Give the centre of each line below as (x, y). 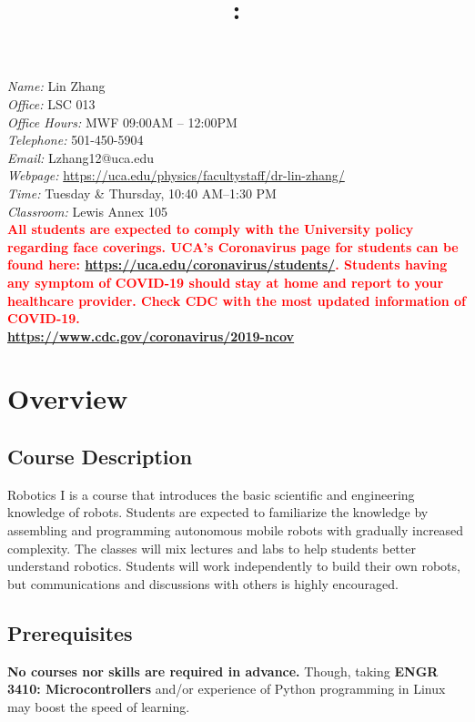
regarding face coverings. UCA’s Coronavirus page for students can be (233, 246)
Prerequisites (70, 632)
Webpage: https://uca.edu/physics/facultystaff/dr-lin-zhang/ (176, 175)
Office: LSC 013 (51, 103)
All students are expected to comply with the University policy (211, 229)
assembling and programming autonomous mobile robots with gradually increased (236, 530)
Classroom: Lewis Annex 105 (87, 211)
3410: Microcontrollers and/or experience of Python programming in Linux (227, 689)
